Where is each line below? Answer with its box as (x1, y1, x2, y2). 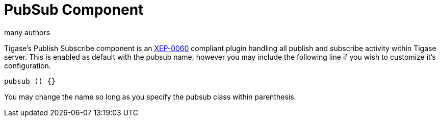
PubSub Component (4, 1, 144, 18)
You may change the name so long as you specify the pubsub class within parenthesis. (4, 92, 296, 101)
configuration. (4, 61, 51, 70)
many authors (4, 28, 50, 37)
